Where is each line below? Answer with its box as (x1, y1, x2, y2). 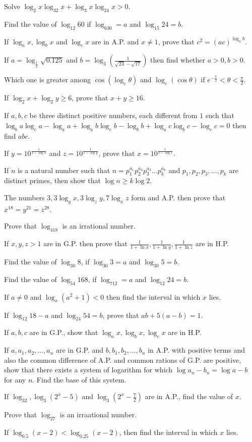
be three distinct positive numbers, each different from (29, 110, 198, 121)
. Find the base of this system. (32, 374, 127, 384)
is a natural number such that (18, 164, 110, 175)
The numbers (4, 192, 45, 202)
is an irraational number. (59, 409, 137, 420)
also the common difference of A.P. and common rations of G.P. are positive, (4, 354, 241, 365)
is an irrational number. (62, 220, 136, 231)
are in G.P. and (55, 345, 104, 355)
